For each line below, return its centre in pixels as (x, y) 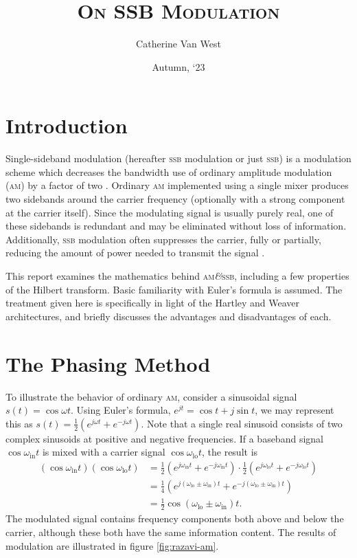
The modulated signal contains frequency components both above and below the (175, 518)
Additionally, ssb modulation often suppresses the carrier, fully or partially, (163, 239)
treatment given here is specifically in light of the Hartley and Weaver (153, 303)
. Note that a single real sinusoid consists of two (242, 423)
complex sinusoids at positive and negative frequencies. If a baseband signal (164, 438)
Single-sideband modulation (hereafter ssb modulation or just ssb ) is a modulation (178, 158)
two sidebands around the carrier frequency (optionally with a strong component (175, 199)
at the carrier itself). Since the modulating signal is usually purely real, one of (170, 212)
